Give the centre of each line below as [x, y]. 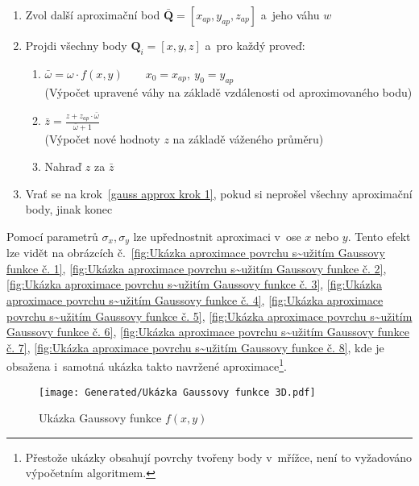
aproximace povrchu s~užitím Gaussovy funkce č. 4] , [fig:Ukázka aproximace [195, 299]
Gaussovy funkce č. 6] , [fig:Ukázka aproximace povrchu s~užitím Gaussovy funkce [208, 332]
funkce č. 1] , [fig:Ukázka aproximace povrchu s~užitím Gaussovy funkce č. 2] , [197, 268]
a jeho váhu [290, 15]
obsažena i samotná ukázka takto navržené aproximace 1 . [147, 365]
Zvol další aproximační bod [93, 15]
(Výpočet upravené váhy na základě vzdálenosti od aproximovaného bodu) [228, 91]
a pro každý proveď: [255, 45]
